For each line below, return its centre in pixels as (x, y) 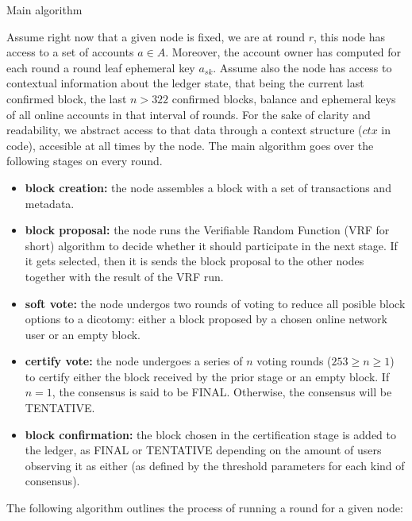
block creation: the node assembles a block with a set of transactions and (208, 187)
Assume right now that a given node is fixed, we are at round (156, 36)
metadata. (50, 203)
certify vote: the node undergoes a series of (134, 361)
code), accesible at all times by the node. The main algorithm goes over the (190, 145)
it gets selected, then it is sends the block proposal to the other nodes (194, 261)
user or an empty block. (83, 334)
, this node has (349, 36)
